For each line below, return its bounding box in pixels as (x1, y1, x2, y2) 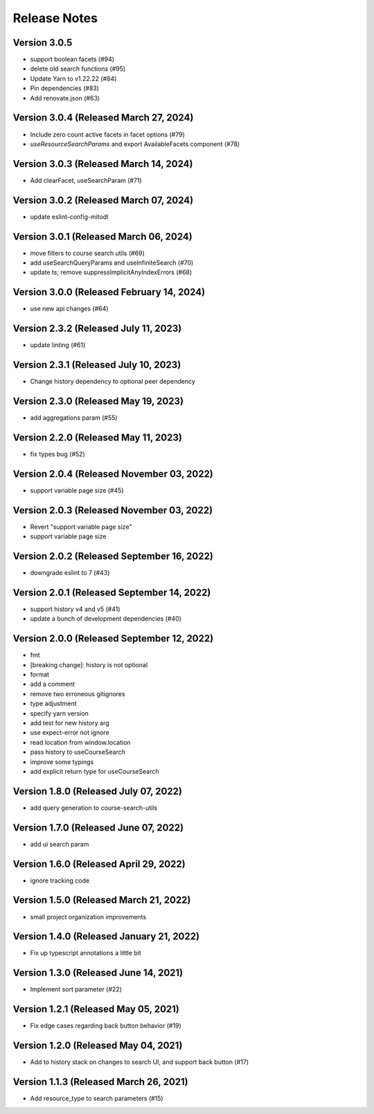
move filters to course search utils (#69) (30, 249, 145, 257)
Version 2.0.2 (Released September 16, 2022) (12, 550, 214, 562)
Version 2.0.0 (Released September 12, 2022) (12, 633, 214, 644)
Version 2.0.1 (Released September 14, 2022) (12, 586, 211, 599)
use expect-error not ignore (30, 728, 110, 737)
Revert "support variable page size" (30, 522, 132, 531)
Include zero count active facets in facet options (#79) (30, 130, 185, 139)
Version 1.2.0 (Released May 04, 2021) (12, 1040, 183, 1052)
